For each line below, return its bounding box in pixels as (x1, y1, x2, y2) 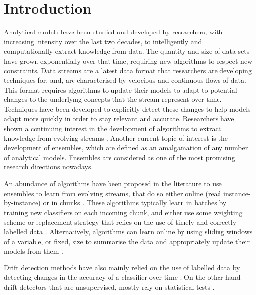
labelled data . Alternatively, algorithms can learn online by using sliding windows (4, 227, 253, 236)
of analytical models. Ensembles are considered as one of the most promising (4, 152, 235, 162)
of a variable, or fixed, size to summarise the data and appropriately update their (4, 236, 250, 246)
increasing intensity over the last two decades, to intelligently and (4, 36, 202, 46)
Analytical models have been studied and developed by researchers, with (4, 27, 223, 37)
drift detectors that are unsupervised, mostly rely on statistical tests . (4, 281, 215, 292)
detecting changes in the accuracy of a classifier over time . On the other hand (4, 272, 241, 282)
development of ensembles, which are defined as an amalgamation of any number (4, 142, 248, 153)
